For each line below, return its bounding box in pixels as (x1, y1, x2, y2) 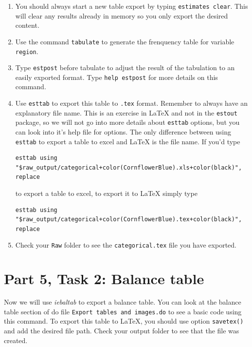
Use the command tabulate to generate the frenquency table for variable (15, 36, 234, 46)
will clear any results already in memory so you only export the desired (15, 10, 228, 20)
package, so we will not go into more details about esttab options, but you (15, 117, 240, 127)
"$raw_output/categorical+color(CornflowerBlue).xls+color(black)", (15, 164, 242, 171)
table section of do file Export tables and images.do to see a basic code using (4, 306, 242, 316)
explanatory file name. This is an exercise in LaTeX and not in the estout (15, 107, 237, 117)
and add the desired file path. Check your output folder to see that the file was (4, 326, 239, 336)
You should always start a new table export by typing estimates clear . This (15, 1, 248, 11)
